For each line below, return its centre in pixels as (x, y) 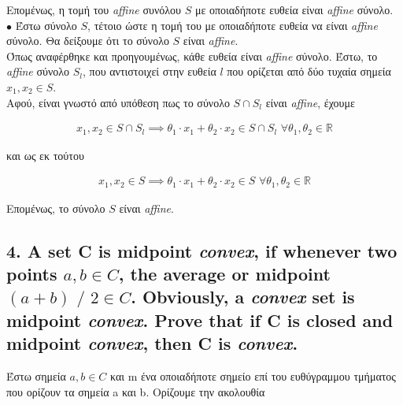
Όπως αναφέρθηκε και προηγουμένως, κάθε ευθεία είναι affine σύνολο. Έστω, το (192, 56)
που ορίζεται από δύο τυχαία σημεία (309, 71)
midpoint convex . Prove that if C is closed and (200, 320)
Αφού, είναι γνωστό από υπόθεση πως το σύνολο (118, 102)
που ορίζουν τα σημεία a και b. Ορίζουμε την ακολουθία (136, 391)
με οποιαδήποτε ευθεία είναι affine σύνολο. (294, 9)
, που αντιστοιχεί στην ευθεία (150, 71)
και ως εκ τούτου (45, 155)
